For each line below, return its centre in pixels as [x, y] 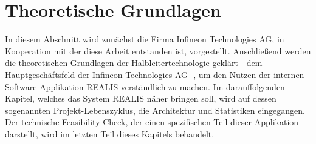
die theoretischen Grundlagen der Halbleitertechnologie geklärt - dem [134, 63]
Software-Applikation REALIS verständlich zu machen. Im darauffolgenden [145, 86]
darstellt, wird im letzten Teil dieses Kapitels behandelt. [110, 133]
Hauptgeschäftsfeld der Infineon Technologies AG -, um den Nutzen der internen [155, 74]
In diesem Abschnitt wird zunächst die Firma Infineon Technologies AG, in [145, 39]
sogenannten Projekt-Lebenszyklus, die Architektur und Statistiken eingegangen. [155, 110]
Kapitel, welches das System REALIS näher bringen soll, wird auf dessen [141, 98]
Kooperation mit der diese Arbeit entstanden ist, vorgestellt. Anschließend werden [158, 51]
